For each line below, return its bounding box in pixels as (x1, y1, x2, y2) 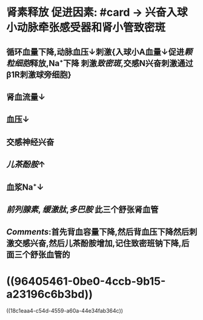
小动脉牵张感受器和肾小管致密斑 (6, 21, 166, 35)
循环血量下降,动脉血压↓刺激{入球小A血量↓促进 (6, 47, 185, 57)
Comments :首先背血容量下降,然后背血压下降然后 (6, 227, 190, 237)
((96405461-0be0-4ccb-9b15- (6, 274, 166, 288)
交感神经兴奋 (6, 137, 55, 147)
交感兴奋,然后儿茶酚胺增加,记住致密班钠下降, (14, 238, 182, 248)
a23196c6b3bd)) (6, 287, 93, 301)
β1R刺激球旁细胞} (6, 69, 72, 79)
